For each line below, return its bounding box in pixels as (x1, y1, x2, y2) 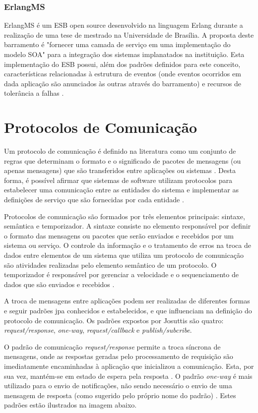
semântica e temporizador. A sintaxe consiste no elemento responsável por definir (4, 221, 251, 231)
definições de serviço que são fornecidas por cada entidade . (4, 194, 184, 205)
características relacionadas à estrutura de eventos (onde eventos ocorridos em (4, 68, 241, 79)
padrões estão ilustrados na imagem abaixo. (4, 400, 137, 410)
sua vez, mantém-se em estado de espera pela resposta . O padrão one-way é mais (4, 370, 253, 381)
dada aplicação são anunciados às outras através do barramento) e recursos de (4, 78, 241, 88)
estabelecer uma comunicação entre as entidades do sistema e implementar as (4, 184, 239, 195)
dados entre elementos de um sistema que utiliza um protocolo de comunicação (4, 250, 244, 260)
